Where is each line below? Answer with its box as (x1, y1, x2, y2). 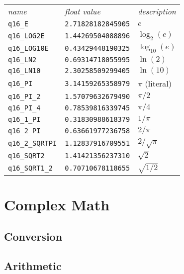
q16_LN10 (8, 67, 41, 75)
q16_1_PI (8, 115, 41, 123)
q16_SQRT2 (8, 151, 45, 160)
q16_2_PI (8, 126, 41, 135)
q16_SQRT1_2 (8, 164, 53, 172)
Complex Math (4, 194, 110, 215)
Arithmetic (4, 258, 62, 273)
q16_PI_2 (8, 92, 41, 100)
